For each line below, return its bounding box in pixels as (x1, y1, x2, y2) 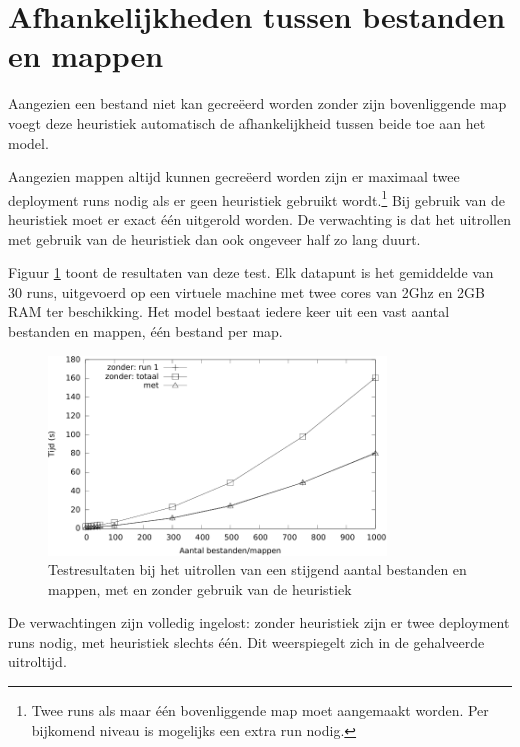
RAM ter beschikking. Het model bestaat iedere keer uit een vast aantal (8, 301, 450, 322)
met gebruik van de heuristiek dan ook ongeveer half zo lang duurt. (8, 228, 421, 249)
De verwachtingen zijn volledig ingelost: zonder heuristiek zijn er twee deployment (8, 612, 510, 633)
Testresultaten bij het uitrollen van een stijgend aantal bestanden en (48, 559, 467, 580)
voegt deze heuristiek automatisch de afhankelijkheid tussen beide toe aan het (8, 112, 486, 133)
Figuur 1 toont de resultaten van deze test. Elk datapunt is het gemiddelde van (8, 262, 494, 283)
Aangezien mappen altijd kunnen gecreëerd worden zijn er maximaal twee (8, 166, 460, 187)
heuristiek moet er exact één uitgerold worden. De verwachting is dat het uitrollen (8, 208, 512, 229)
